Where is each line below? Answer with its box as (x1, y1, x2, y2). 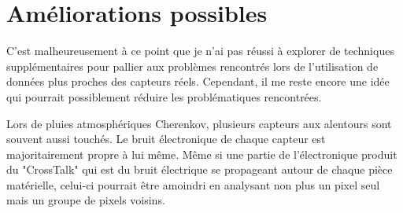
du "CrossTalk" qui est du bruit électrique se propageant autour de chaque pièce (6, 161, 393, 178)
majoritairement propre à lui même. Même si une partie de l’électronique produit (6, 145, 397, 162)
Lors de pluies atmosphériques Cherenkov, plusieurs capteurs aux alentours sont (6, 115, 392, 131)
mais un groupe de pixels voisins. (6, 192, 165, 208)
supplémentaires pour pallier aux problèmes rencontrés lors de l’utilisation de (6, 57, 379, 74)
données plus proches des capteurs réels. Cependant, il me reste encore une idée (6, 73, 390, 90)
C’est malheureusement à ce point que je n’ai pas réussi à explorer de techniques (6, 42, 394, 59)
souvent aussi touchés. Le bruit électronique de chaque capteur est (6, 130, 326, 147)
